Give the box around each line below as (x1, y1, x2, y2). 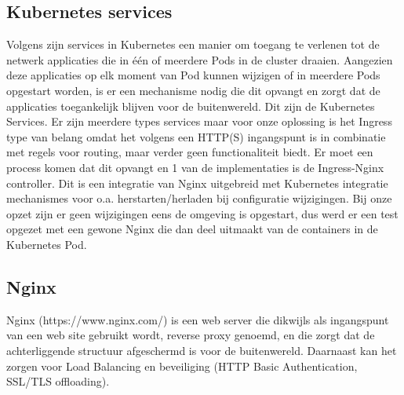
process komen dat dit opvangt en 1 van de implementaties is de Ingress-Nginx (6, 159, 384, 175)
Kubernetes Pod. (6, 236, 87, 252)
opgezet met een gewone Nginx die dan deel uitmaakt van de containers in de (6, 221, 378, 237)
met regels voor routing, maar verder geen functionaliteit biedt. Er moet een (6, 144, 373, 160)
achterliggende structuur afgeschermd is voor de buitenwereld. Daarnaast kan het (6, 342, 397, 358)
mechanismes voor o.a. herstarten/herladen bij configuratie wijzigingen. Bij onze (6, 190, 392, 207)
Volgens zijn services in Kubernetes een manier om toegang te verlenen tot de (6, 36, 380, 53)
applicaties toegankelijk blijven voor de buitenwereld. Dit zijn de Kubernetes (6, 97, 375, 114)
